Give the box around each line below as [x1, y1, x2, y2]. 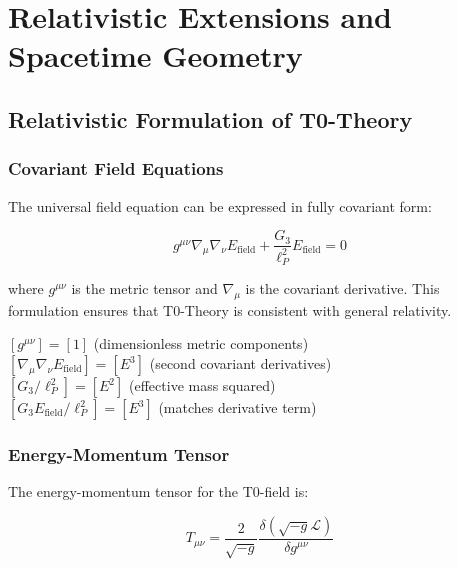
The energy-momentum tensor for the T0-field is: [8, 481, 309, 502]
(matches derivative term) [158, 397, 317, 417]
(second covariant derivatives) [149, 353, 332, 373]
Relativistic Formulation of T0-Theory [8, 103, 413, 134]
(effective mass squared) [129, 375, 276, 395]
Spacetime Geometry [8, 35, 303, 76]
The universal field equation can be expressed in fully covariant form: [8, 195, 432, 216]
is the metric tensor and [71, 278, 218, 299]
